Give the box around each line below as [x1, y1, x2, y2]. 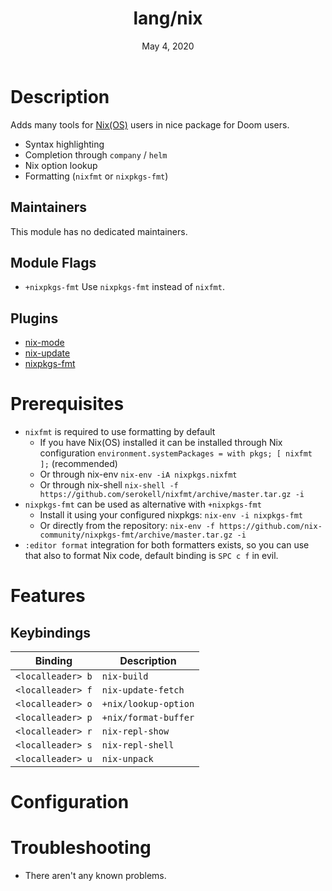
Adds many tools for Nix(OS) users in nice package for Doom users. [10, 118, 290, 131]
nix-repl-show [101, 726, 170, 737]
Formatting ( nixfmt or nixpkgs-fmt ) [24, 170, 169, 182]
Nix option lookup [24, 159, 98, 171]
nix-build [101, 671, 149, 682]
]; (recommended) [39, 458, 118, 470]
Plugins [10, 310, 59, 327]
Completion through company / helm [24, 148, 168, 161]
